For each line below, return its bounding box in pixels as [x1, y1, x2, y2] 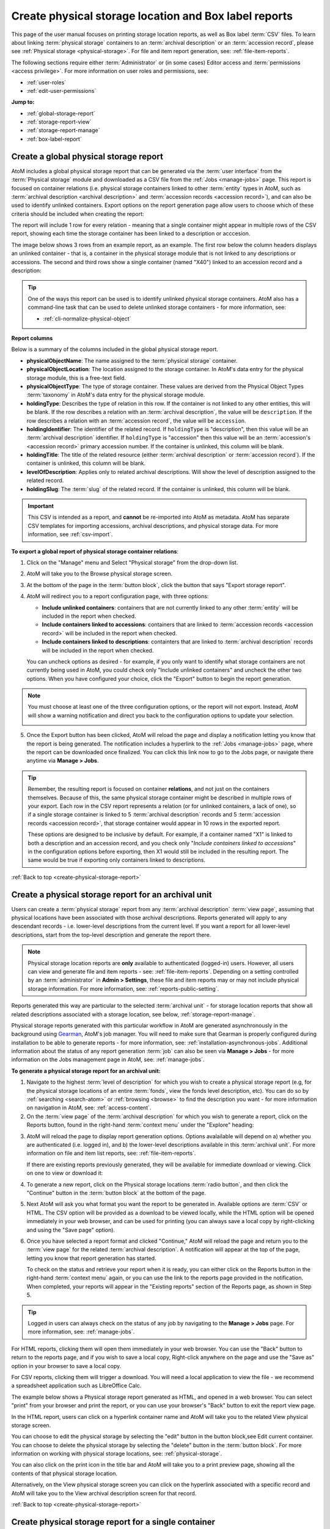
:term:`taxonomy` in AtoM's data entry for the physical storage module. [26, 391, 205, 399]
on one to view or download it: [26, 1169, 103, 1177]
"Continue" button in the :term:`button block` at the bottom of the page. [26, 1189, 207, 1196]
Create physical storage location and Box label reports [11, 9, 293, 23]
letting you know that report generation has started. [26, 1254, 156, 1262]
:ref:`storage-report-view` [26, 118, 92, 125]
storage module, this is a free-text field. [26, 374, 127, 382]
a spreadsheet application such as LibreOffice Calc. [11, 1382, 142, 1390]
